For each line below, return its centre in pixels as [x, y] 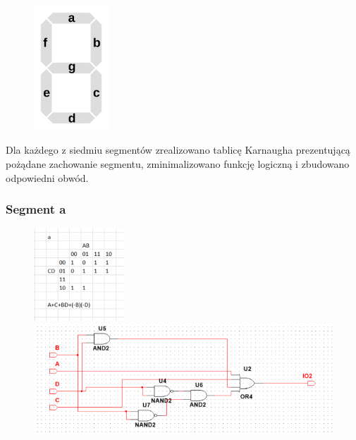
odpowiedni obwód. [47, 177]
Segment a [36, 209]
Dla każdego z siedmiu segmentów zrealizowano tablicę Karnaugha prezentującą [178, 150]
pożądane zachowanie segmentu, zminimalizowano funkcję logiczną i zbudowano [178, 163]
